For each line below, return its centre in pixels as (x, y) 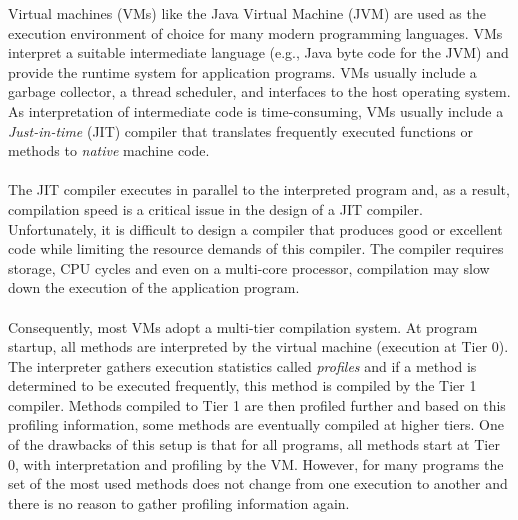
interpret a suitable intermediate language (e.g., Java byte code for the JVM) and (258, 52)
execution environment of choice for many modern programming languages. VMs (255, 32)
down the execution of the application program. (154, 287)
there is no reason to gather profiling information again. (179, 502)
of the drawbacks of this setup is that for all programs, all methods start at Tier (254, 444)
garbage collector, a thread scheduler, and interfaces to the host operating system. (259, 91)
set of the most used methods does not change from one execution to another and (258, 483)
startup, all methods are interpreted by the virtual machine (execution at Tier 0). (258, 346)
